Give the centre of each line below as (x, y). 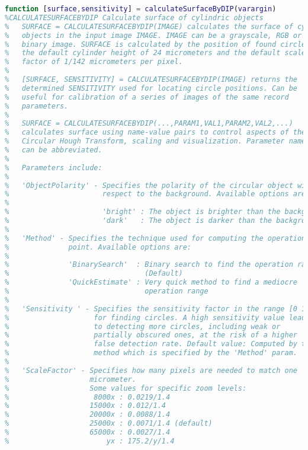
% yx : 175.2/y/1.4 (90, 441)
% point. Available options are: (98, 247)
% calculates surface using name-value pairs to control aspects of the (155, 133)
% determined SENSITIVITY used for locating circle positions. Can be (151, 88)
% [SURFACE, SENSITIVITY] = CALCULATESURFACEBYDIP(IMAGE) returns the (151, 79)
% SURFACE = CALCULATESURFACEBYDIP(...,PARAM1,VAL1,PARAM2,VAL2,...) (149, 124)
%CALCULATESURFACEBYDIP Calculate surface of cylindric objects (134, 17)
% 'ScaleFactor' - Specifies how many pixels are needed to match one (151, 370)
